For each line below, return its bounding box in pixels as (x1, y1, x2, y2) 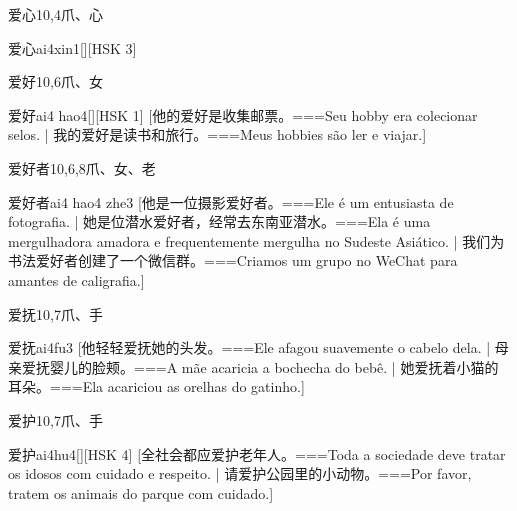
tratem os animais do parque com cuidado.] (8, 482, 274, 503)
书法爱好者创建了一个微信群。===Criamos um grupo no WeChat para (8, 250, 458, 271)
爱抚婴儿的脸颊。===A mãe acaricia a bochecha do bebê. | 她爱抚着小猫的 (21, 356, 499, 377)
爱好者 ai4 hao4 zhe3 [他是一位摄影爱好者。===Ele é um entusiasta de (8, 191, 454, 212)
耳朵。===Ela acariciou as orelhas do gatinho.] (8, 376, 305, 397)
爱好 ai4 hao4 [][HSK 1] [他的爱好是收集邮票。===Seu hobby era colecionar (8, 104, 478, 125)
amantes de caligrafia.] (8, 269, 145, 290)
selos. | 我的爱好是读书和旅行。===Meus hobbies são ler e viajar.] (8, 124, 427, 145)
